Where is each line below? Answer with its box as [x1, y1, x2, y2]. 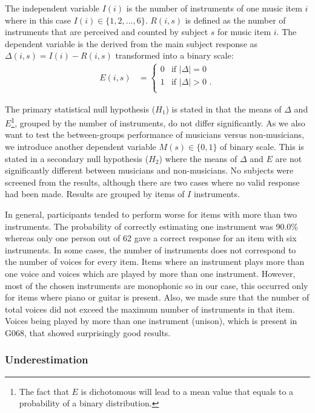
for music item [217, 25, 271, 38]
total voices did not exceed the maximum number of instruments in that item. [5, 302, 295, 315]
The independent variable [5, 2, 100, 14]
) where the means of [159, 152, 237, 164]
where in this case [5, 13, 71, 26]
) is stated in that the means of [165, 102, 282, 115]
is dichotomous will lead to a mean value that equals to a [81, 385, 294, 397]
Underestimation [5, 352, 88, 367]
